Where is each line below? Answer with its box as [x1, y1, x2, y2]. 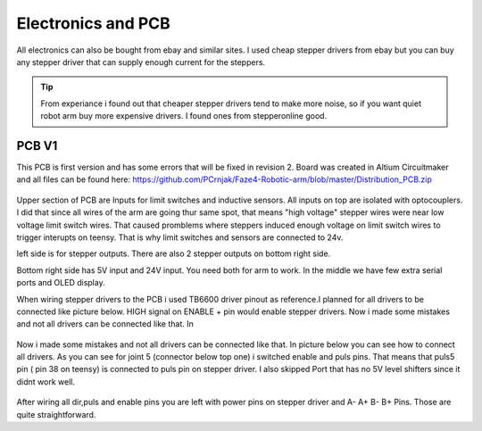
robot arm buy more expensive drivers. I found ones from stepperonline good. [40, 111, 328, 121]
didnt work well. [16, 376, 76, 387]
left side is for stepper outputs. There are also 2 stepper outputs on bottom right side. [16, 248, 331, 259]
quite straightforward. [16, 409, 96, 419]
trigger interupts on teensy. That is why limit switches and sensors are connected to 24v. [16, 232, 344, 243]
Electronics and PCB [16, 13, 171, 33]
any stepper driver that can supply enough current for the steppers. [16, 56, 266, 67]
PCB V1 [16, 138, 58, 153]
